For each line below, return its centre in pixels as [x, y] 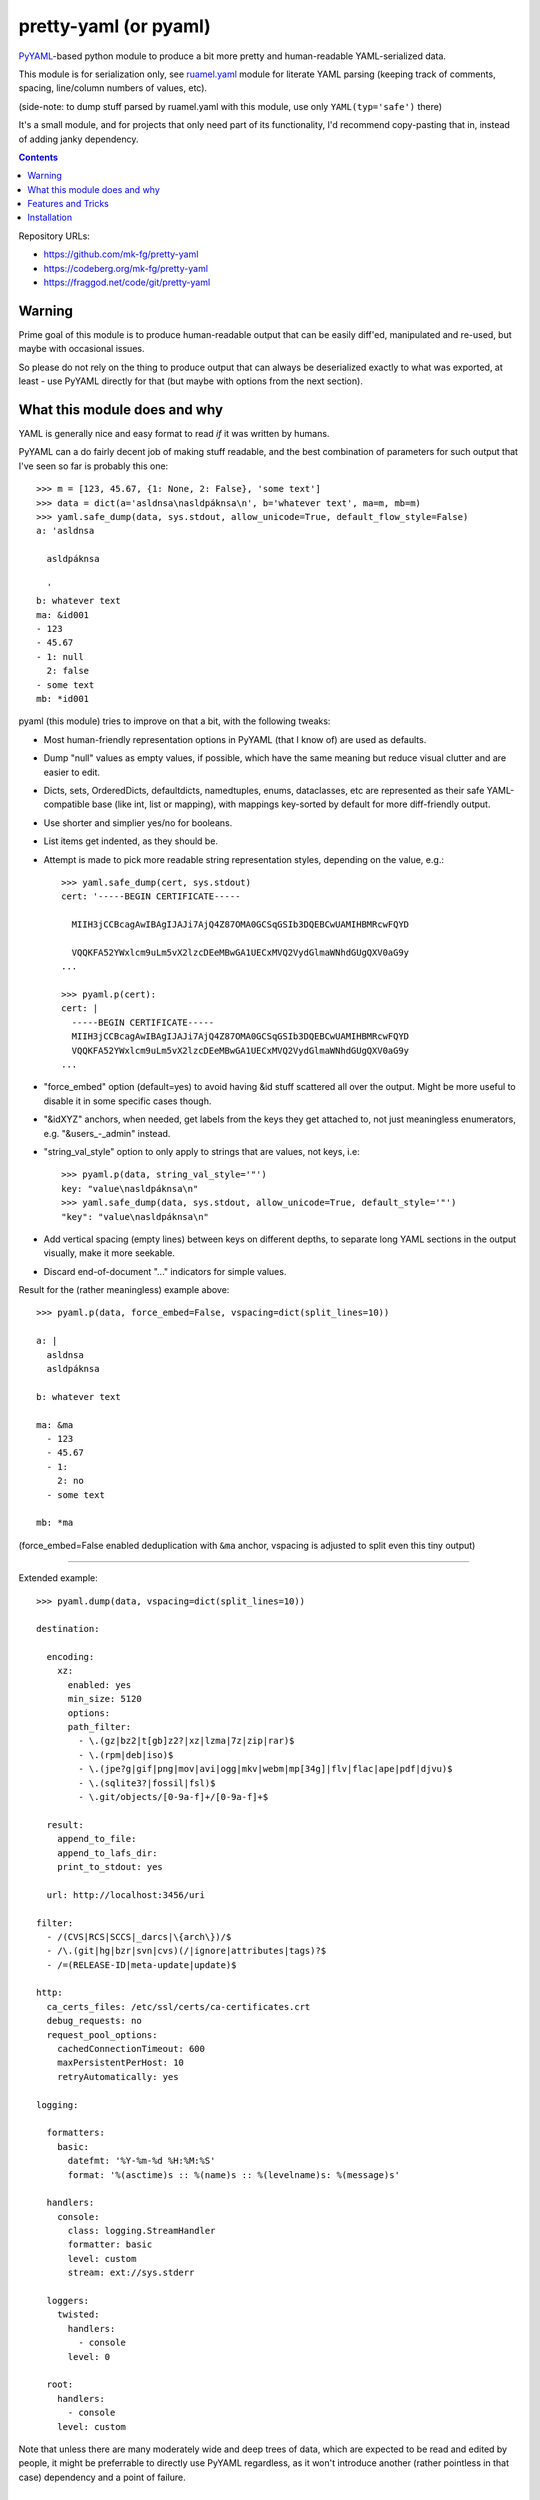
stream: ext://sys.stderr [131, 2273]
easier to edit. [71, 772]
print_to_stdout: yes [110, 1866]
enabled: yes [99, 1684]
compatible [66, 804]
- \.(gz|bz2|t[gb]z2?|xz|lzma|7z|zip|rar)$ [186, 1741]
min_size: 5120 [104, 1699]
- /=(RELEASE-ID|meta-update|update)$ [141, 1964]
